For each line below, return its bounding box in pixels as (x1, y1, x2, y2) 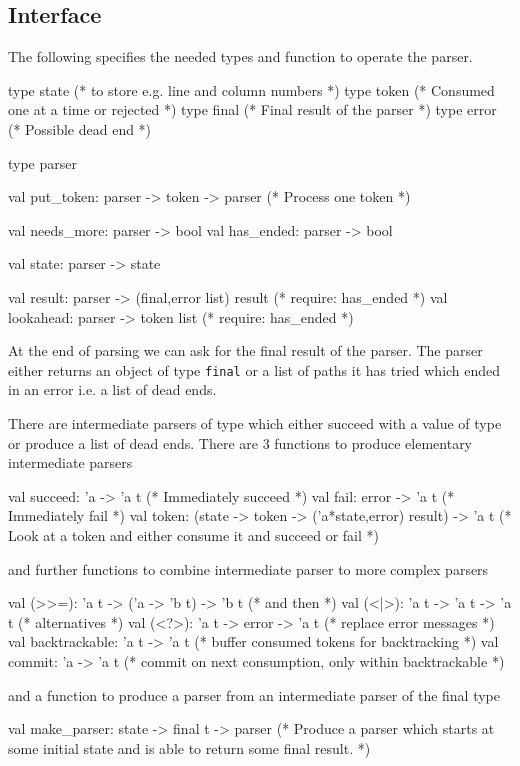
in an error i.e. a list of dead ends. (8, 379, 217, 400)
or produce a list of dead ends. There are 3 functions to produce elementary (8, 432, 473, 453)
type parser (8, 152, 77, 173)
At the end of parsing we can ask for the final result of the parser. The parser (8, 340, 483, 361)
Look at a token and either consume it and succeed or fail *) (8, 524, 380, 545)
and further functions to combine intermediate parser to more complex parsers (8, 558, 489, 579)
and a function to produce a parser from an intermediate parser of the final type (8, 684, 501, 705)
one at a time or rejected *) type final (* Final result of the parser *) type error (8, 99, 497, 120)
